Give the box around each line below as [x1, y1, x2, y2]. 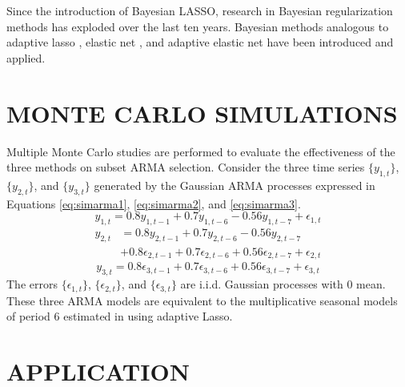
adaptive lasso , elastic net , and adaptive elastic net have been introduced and [6, 34, 394, 50]
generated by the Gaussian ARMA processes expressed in [94, 176, 375, 193]
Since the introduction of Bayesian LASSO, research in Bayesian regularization [6, 2, 393, 18]
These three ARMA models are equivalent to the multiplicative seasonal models [6, 292, 398, 308]
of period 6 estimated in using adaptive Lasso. [6, 308, 233, 325]
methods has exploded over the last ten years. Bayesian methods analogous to [6, 18, 389, 34]
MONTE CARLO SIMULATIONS [6, 96, 398, 129]
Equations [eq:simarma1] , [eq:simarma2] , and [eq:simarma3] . [6, 195, 301, 212]
